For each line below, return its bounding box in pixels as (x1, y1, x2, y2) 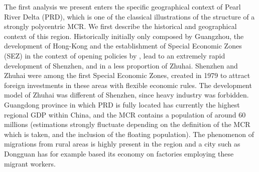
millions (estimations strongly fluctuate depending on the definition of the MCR (4, 119, 250, 129)
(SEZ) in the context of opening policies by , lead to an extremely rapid (4, 50, 225, 60)
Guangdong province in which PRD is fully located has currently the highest (4, 99, 240, 109)
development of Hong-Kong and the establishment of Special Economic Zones (4, 40, 242, 51)
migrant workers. (4, 158, 56, 168)
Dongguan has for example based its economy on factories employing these (4, 148, 234, 158)
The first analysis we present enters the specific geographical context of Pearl (4, 1, 241, 11)
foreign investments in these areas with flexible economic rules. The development (4, 79, 252, 90)
